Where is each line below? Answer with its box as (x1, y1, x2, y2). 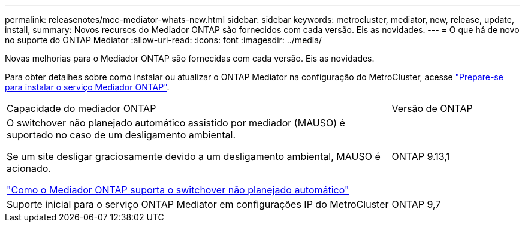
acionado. (7, 162, 52, 174)
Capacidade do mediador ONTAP (7, 102, 156, 114)
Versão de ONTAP (391, 102, 473, 114)
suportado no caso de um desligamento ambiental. (7, 129, 236, 141)
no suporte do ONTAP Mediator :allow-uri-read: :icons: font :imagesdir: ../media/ (5, 35, 322, 45)
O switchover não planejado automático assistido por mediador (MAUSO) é (7, 117, 345, 129)
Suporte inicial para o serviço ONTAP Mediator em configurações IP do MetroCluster (7, 198, 389, 210)
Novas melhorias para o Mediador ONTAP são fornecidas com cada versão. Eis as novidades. (5, 53, 375, 63)
